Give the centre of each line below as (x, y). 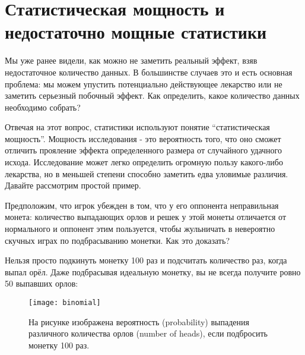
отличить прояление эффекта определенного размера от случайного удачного (143, 150)
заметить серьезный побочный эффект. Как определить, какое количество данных (152, 95)
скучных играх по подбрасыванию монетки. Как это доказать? (117, 240)
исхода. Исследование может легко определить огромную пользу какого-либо (144, 162)
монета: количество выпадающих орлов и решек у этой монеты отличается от (146, 217)
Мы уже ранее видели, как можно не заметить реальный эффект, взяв (131, 60)
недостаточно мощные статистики (136, 32)
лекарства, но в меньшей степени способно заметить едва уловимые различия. (147, 173)
